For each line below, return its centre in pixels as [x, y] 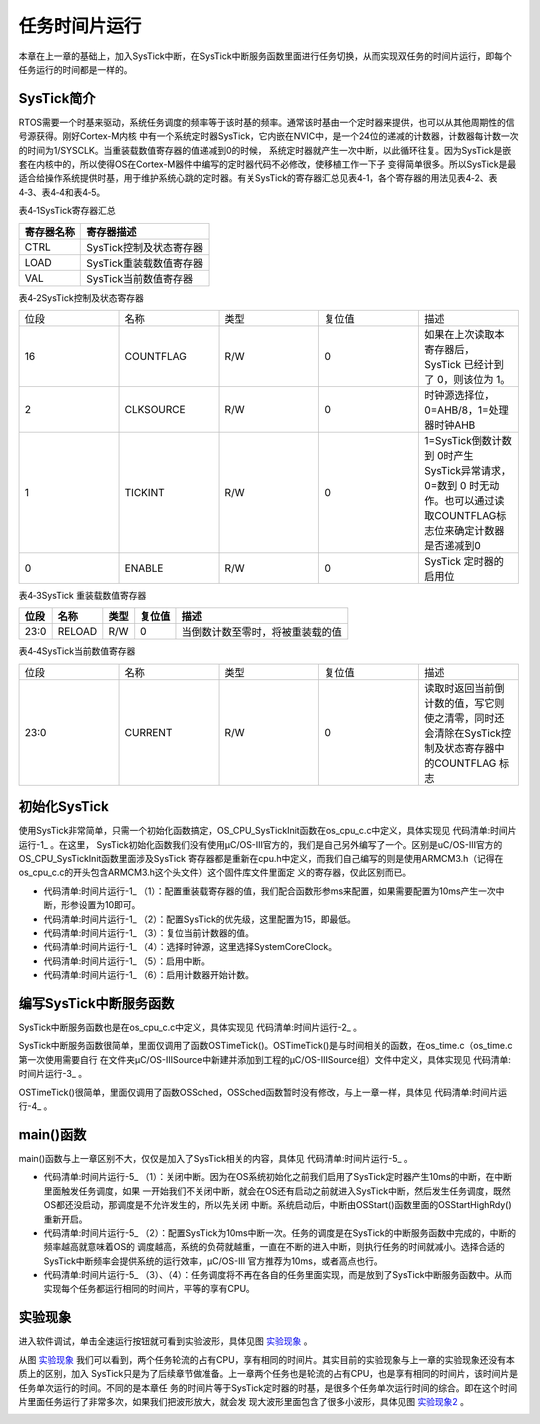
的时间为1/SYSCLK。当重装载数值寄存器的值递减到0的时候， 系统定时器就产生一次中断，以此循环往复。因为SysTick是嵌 [265, 150]
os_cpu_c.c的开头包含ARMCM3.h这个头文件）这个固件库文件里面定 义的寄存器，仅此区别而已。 [215, 872]
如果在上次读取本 [464, 334]
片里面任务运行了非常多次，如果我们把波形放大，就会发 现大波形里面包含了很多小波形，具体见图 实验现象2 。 [244, 1401]
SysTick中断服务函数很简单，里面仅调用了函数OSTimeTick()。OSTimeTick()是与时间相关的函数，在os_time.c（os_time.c [265, 1046]
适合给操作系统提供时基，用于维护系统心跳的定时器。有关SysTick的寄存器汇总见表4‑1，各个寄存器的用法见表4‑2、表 [258, 178]
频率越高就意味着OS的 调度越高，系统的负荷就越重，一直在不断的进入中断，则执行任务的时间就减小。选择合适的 [274, 1247]
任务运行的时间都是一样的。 [75, 69]
